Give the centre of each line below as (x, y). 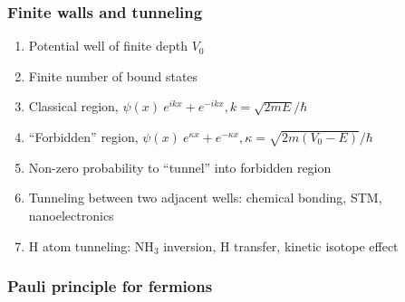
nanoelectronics (71, 215)
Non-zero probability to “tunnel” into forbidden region (180, 167)
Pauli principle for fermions (110, 286)
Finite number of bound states (113, 75)
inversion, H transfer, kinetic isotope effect (281, 245)
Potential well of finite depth (108, 46)
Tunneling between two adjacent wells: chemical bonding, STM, (205, 198)
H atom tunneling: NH (91, 245)
